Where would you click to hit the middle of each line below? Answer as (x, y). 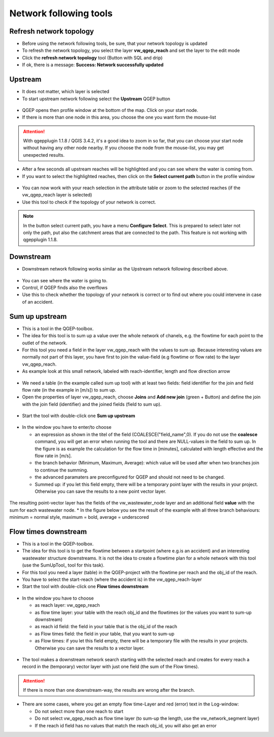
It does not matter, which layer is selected (66, 92)
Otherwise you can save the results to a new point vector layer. (101, 491)
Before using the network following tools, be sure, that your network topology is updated (115, 44)
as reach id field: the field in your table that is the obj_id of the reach (106, 627)
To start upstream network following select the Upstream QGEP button (96, 99)
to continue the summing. (61, 470)
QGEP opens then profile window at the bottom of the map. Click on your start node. (110, 110)
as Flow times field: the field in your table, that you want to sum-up (105, 634)
